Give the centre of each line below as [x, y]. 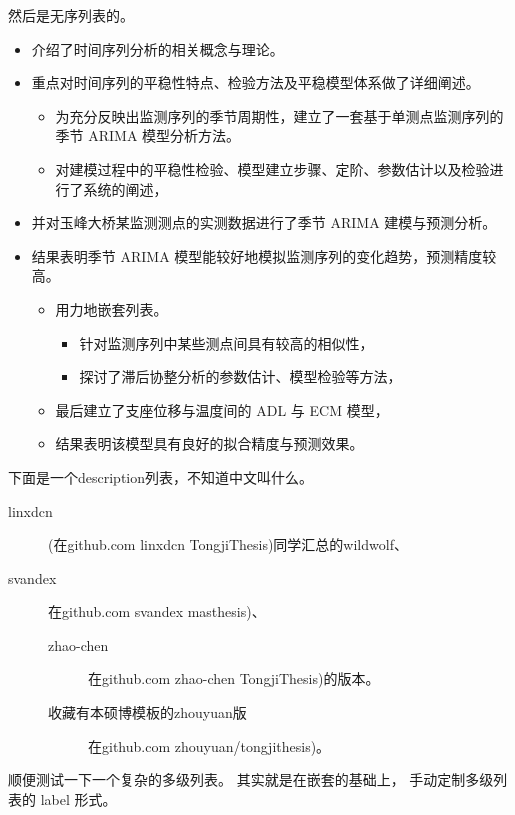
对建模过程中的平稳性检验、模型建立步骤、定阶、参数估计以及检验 [272, 168]
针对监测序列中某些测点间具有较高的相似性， [226, 342]
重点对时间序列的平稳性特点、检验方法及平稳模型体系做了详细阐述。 [255, 82]
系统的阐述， [125, 188]
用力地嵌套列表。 [111, 308]
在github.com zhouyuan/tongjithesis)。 [209, 745]
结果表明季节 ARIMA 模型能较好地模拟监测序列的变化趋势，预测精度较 [264, 255]
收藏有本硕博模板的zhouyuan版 [147, 712]
